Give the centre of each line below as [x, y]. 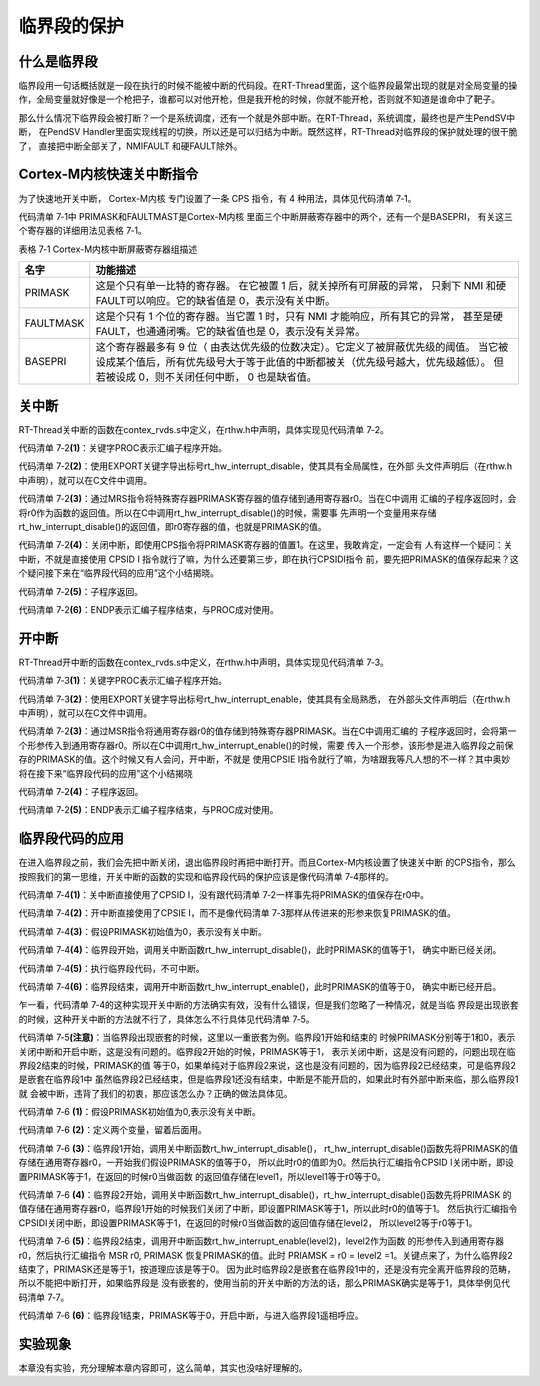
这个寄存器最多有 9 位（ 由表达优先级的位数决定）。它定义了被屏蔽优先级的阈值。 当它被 [302, 347]
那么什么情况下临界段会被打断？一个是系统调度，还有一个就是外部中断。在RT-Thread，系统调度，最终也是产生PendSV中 [267, 117]
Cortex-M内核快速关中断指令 [108, 174]
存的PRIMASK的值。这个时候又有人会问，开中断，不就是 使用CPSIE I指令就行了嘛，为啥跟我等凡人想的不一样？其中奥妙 [264, 759]
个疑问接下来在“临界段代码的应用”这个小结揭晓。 [119, 573]
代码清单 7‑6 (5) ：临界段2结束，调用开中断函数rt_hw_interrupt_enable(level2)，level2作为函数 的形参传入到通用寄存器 [261, 1241]
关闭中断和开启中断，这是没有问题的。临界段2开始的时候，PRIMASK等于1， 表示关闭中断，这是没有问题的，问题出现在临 [267, 1051]
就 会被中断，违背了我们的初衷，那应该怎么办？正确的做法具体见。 [155, 1093]
